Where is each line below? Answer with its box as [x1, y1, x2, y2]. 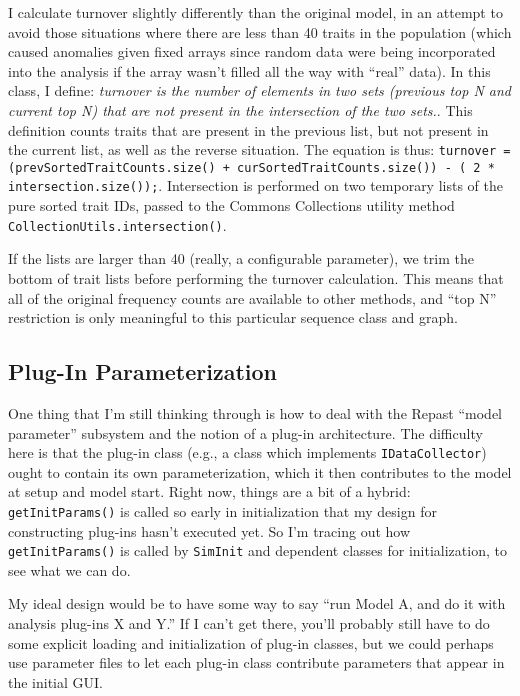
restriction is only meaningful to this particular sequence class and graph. [8, 307, 458, 328]
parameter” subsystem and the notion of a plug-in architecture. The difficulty [8, 422, 483, 443]
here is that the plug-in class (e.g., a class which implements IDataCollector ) [8, 442, 487, 463]
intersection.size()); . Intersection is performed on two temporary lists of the [8, 175, 503, 196]
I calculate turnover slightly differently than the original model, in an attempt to [8, 2, 503, 22]
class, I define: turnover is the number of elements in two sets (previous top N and [8, 80, 511, 101]
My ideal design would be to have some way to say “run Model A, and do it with [8, 593, 506, 614]
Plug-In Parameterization [8, 356, 277, 387]
